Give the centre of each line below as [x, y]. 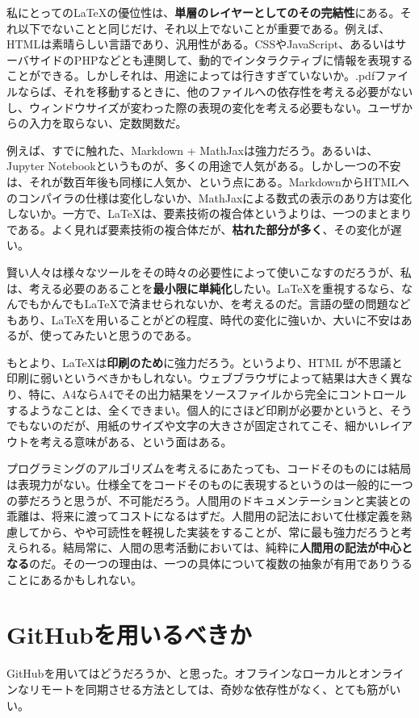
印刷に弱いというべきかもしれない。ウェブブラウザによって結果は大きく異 [204, 378]
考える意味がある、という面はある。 [136, 441]
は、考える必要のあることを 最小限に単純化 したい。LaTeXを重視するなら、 [204, 288]
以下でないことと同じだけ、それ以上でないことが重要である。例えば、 [204, 28]
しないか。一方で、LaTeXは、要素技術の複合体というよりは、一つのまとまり [209, 213]
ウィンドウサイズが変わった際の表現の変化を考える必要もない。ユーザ [215, 107]
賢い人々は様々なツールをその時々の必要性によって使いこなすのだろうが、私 [209, 271]
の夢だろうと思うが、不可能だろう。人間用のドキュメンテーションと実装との [209, 500]
